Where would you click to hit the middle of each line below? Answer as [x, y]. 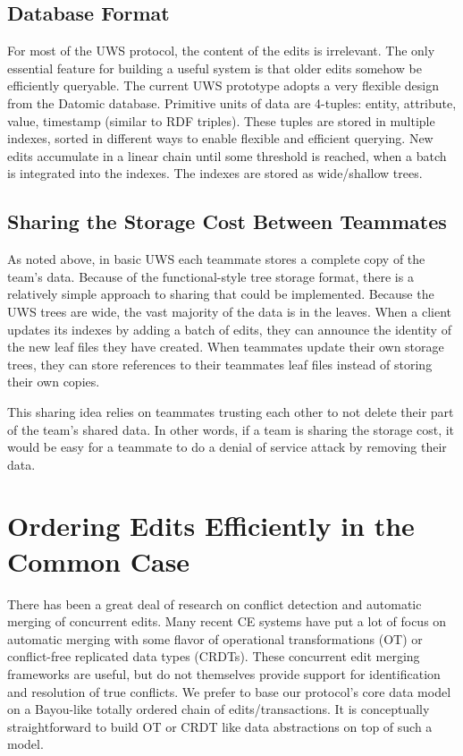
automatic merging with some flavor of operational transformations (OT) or [215, 638]
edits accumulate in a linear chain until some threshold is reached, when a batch [227, 155]
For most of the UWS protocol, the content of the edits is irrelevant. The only [221, 51]
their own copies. [54, 382]
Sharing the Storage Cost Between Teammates [227, 221]
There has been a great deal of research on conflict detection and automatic [215, 603]
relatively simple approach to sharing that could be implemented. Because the [221, 294]
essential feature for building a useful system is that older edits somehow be [215, 68]
